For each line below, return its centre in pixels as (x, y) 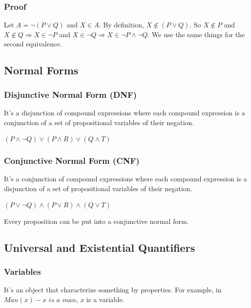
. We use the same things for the (196, 34)
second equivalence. (33, 44)
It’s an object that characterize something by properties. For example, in (113, 290)
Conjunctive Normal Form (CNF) (72, 160)
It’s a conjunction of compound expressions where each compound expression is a (125, 178)
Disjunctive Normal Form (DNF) (71, 94)
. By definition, (121, 25)
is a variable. (105, 299)
